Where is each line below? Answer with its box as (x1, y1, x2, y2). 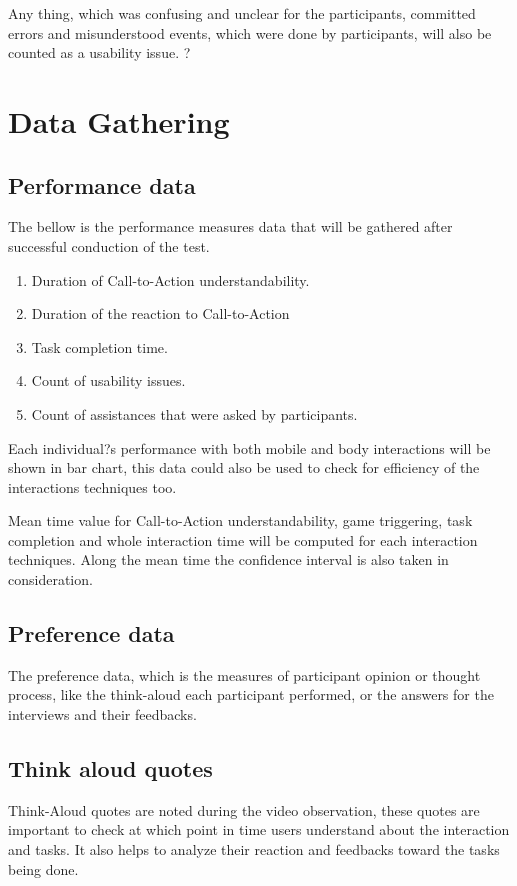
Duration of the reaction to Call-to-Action (31, 303, 290, 324)
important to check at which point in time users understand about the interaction (8, 819, 510, 840)
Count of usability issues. (31, 370, 186, 391)
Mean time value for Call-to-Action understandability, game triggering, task (8, 510, 473, 531)
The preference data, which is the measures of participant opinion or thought (8, 664, 481, 685)
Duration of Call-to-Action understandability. (31, 269, 310, 290)
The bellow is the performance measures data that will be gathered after (8, 216, 453, 237)
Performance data (8, 169, 196, 200)
